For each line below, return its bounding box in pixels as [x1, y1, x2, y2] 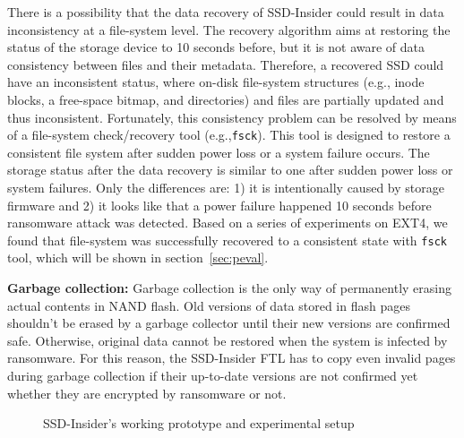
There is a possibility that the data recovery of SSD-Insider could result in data [7, 3, 444, 21]
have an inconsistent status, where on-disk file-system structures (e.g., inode [7, 73, 425, 91]
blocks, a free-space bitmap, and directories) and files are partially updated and [7, 90, 444, 108]
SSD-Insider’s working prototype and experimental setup [43, 414, 355, 433]
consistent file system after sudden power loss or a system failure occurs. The [7, 142, 430, 161]
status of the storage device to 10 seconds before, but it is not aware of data [7, 38, 425, 56]
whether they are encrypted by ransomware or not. [7, 383, 287, 402]
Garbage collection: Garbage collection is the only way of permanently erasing [7, 279, 452, 297]
